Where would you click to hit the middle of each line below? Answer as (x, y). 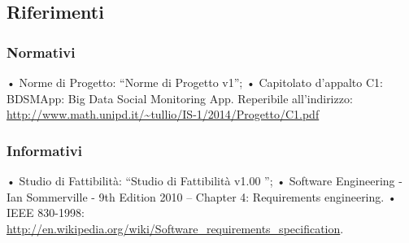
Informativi (44, 150)
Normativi (41, 52)
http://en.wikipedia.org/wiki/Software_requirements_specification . (175, 228)
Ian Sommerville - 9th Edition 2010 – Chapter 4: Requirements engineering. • (202, 196)
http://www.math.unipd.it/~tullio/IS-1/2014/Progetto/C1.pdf (163, 114)
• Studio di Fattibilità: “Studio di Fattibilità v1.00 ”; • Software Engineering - (204, 180)
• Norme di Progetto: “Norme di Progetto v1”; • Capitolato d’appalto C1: (195, 82)
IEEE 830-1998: (46, 213)
